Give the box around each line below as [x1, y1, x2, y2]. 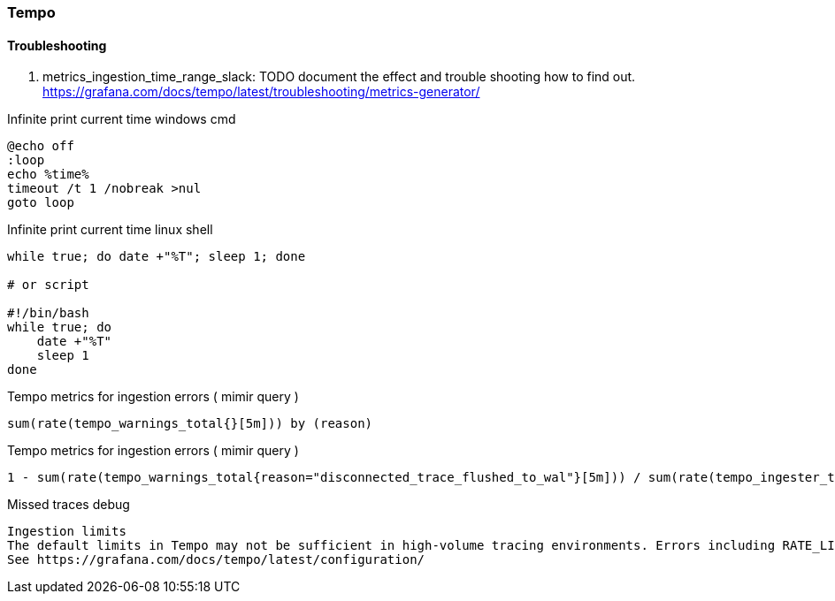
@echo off [7, 139, 74, 154]
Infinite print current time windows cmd [7, 111, 236, 127]
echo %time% [7, 167, 89, 182]
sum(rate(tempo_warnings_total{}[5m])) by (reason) [7, 416, 373, 431]
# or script [7, 278, 89, 293]
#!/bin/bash [7, 306, 89, 321]
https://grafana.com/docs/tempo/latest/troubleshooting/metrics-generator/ [42, 84, 480, 100]
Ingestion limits [7, 524, 126, 539]
